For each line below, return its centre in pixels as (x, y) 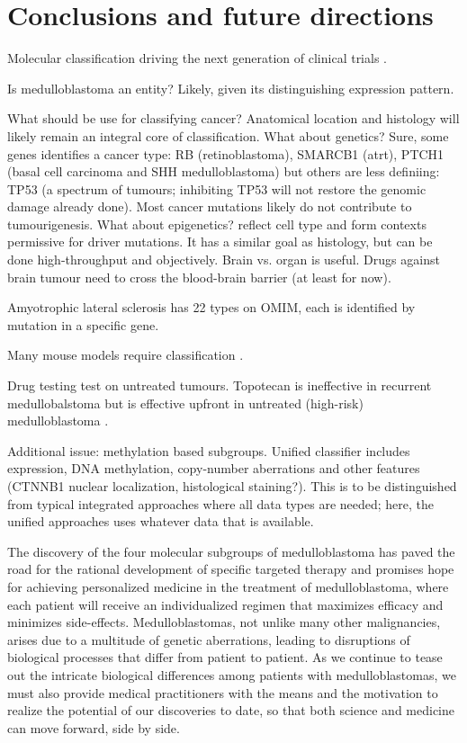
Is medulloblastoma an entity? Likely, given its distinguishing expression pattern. (231, 88)
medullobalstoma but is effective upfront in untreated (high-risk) (185, 403)
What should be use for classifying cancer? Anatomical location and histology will (233, 118)
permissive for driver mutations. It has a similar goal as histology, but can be (220, 242)
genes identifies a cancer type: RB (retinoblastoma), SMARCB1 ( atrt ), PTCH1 (226, 153)
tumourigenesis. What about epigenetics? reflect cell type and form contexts (217, 224)
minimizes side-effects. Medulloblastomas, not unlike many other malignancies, (224, 622)
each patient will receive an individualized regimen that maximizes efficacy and (225, 604)
